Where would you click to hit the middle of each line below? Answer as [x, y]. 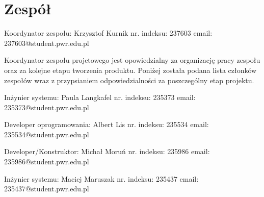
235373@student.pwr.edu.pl [47, 107]
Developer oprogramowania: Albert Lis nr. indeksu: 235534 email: [107, 124]
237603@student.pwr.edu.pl [47, 43]
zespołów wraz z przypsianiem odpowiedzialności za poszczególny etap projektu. [129, 80]
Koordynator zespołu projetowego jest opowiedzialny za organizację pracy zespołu [132, 60]
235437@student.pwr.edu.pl [47, 189]
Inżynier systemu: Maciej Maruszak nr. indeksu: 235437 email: [101, 178]
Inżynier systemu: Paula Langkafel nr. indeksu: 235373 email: [100, 97]
